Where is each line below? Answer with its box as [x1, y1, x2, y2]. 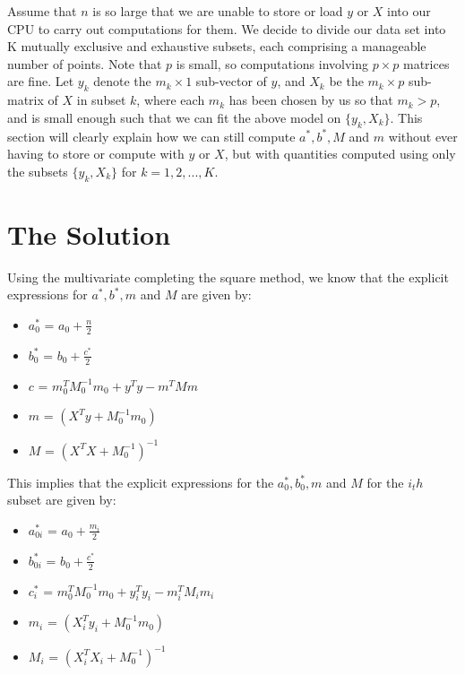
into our [387, 2, 431, 20]
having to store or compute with [7, 144, 185, 163]
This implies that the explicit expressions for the [7, 472, 274, 491]
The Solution [7, 215, 171, 252]
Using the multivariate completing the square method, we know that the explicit [7, 267, 449, 286]
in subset [76, 91, 126, 109]
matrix [7, 91, 44, 109]
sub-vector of [195, 72, 267, 91]
